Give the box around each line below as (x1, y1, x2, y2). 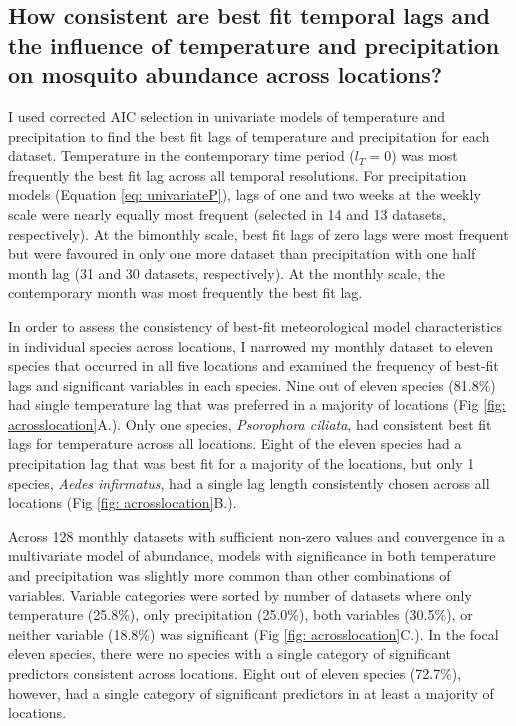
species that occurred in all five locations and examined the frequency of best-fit (8, 355, 499, 376)
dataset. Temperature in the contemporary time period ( (8, 145, 355, 166)
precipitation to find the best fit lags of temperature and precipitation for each (8, 125, 490, 146)
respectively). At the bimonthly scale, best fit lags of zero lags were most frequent (8, 223, 509, 244)
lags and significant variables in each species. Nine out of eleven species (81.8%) (8, 374, 496, 395)
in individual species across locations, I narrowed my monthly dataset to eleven (8, 335, 494, 356)
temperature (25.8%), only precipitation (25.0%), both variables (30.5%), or (8, 604, 473, 625)
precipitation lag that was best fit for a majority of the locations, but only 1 (8, 453, 475, 474)
